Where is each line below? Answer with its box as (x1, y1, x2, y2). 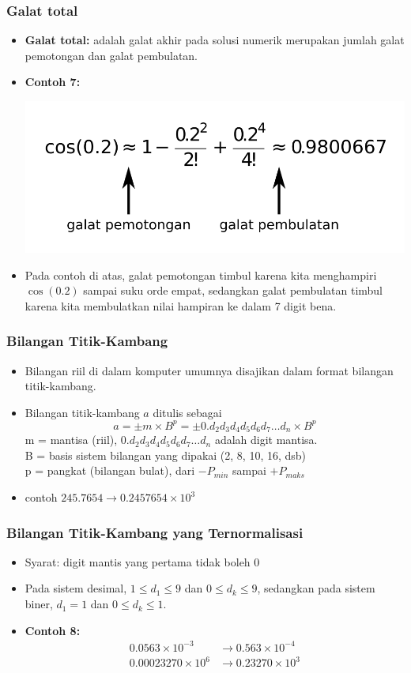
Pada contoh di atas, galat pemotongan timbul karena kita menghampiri (25, 266, 377, 283)
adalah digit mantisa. (214, 431, 318, 448)
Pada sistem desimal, (25, 580, 127, 596)
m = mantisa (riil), (25, 431, 118, 448)
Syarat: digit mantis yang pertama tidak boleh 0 (25, 553, 260, 570)
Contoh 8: (25, 622, 81, 638)
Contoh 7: (25, 73, 81, 90)
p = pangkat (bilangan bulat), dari (25, 462, 195, 479)
